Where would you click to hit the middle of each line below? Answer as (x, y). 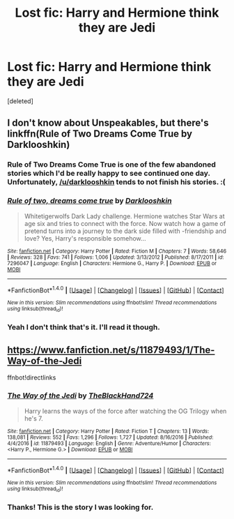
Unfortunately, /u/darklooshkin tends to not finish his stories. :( (116, 182)
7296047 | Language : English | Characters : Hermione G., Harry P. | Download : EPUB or (112, 263)
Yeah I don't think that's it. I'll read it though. (84, 327)
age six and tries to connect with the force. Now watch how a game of (125, 223)
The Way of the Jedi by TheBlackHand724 (80, 396)
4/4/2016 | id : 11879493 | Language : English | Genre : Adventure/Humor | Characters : (109, 443)
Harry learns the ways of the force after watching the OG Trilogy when (125, 411)
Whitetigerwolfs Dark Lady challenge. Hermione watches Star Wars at (124, 216)
